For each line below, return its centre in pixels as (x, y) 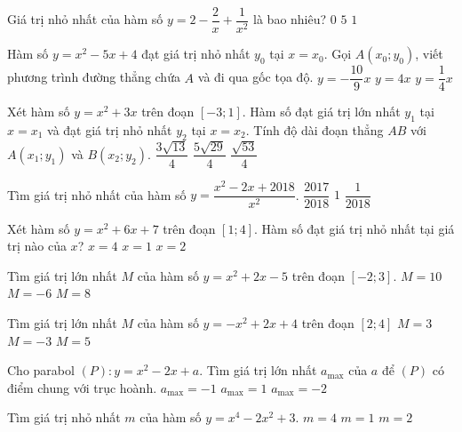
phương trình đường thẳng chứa (94, 77)
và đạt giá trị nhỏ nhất (110, 129)
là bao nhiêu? (290, 19)
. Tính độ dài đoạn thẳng (315, 129)
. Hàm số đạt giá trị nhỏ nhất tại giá (354, 228)
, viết (429, 54)
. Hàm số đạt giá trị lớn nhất (321, 112)
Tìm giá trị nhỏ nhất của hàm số (97, 194)
